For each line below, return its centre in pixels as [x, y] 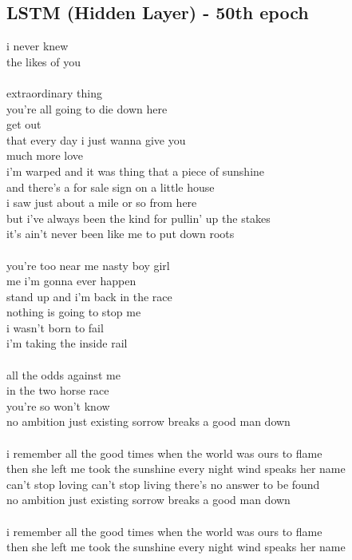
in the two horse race [58, 390]
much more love [45, 155]
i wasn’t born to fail [55, 327]
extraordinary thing [54, 92]
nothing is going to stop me [74, 312]
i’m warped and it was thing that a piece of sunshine [136, 171]
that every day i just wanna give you [96, 139]
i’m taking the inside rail [67, 343]
